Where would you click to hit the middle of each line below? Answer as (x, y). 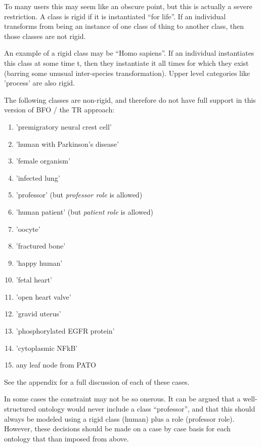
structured (20, 409)
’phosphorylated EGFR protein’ (65, 331)
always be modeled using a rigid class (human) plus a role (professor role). (119, 418)
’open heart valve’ (43, 296)
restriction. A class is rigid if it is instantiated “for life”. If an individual (115, 16)
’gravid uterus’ (38, 314)
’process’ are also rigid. (39, 83)
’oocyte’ (28, 229)
